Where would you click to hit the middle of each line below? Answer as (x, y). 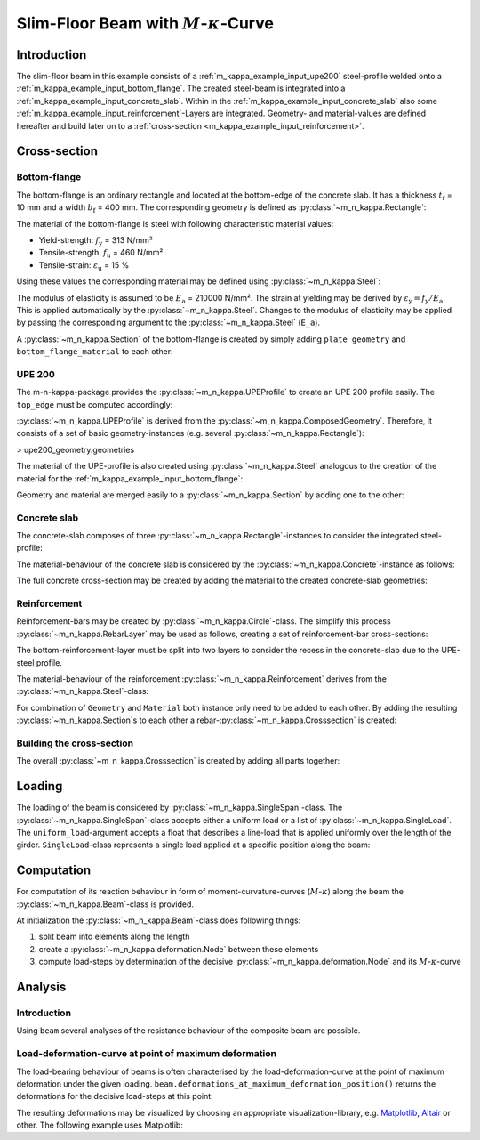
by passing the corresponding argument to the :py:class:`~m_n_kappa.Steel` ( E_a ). (168, 323)
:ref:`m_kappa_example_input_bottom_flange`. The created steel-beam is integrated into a (181, 88)
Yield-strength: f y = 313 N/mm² (96, 241)
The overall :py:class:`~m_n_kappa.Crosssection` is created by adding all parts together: (178, 761)
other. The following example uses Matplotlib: (100, 1125)
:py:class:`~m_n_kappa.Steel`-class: (83, 691)
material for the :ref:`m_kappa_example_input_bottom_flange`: (130, 478)
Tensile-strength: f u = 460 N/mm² (101, 254)
